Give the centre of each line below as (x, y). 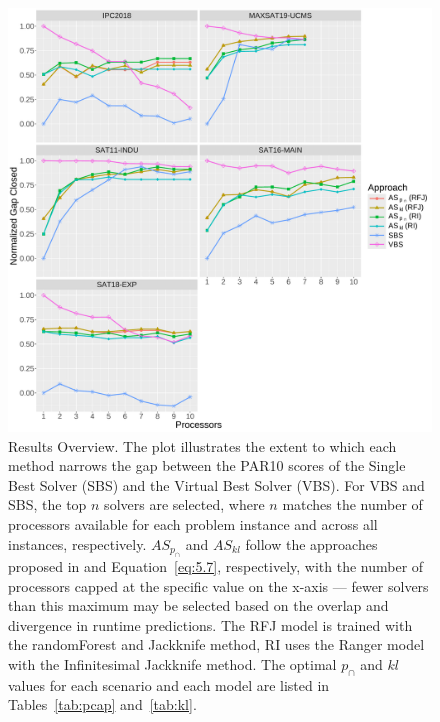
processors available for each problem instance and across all (193, 523)
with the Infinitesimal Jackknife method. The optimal (172, 663)
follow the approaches (311, 543)
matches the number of (352, 504)
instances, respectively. (77, 543)
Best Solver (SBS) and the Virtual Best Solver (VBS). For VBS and (216, 484)
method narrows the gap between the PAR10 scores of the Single (207, 465)
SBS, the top (47, 504)
